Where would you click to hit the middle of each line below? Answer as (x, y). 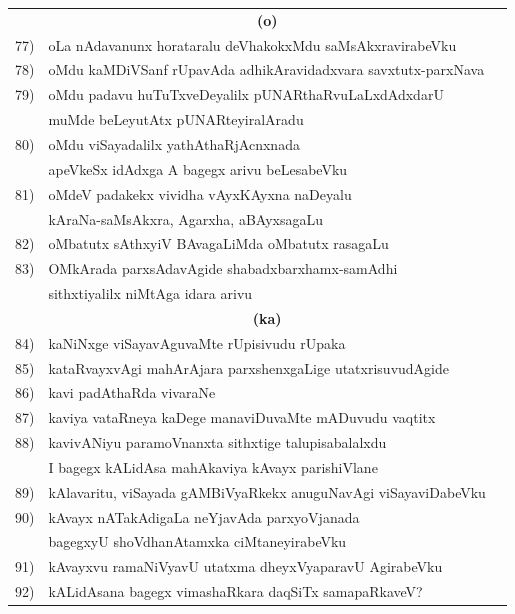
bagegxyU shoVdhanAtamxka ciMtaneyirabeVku (197, 541)
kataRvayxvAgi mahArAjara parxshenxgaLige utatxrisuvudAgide (248, 367)
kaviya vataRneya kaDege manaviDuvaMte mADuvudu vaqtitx (242, 417)
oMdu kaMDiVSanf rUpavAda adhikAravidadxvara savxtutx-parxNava (266, 69)
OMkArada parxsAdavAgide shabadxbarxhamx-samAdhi (223, 268)
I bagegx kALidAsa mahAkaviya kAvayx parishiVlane (213, 466)
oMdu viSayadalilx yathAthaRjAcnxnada (174, 143)
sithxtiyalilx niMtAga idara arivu (150, 293)
